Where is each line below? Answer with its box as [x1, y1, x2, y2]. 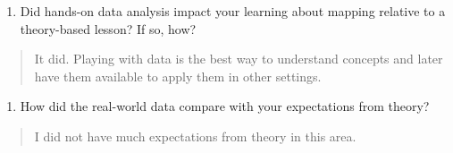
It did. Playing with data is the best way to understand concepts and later [34, 49, 443, 68]
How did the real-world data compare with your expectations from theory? [20, 97, 430, 115]
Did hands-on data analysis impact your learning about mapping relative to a [20, 2, 446, 20]
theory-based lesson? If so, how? [20, 19, 197, 38]
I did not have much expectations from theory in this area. [34, 126, 357, 145]
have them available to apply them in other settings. [34, 66, 322, 85]
